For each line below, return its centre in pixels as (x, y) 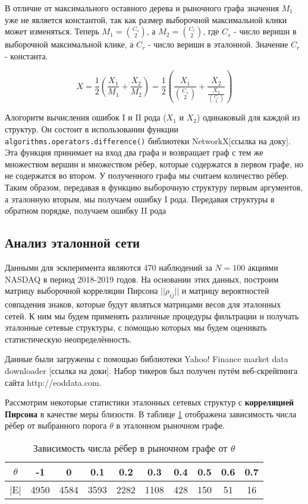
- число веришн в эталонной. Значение (218, 44)
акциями (263, 267)
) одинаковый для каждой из (249, 117)
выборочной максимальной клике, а (69, 44)
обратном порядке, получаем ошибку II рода (86, 210)
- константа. (26, 56)
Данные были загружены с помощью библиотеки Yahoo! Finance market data (147, 359)
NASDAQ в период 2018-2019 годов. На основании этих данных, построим (142, 279)
